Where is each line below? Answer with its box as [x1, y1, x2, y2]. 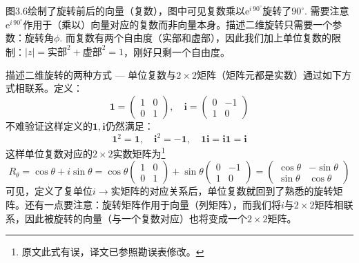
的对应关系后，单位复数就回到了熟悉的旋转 [139, 184, 333, 198]
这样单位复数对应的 [6, 146, 93, 160]
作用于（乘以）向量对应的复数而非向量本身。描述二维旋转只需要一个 [23, 17, 333, 31]
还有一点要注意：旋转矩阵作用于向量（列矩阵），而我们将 [24, 197, 281, 211]
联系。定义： [24, 81, 83, 95]
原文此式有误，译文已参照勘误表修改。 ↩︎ [21, 244, 204, 259]
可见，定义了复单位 [6, 184, 93, 198]
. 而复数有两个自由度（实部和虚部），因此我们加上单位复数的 [59, 30, 331, 45]
